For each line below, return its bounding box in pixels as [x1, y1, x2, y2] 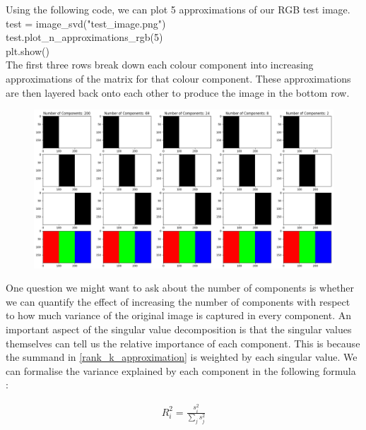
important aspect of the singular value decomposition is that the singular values [6, 321, 352, 336]
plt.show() [6, 43, 49, 58]
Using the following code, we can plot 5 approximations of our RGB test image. [6, 2, 350, 16]
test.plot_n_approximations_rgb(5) [6, 30, 163, 44]
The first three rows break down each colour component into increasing [6, 57, 314, 72]
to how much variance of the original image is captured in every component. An [6, 308, 352, 323]
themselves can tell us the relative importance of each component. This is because [6, 335, 360, 350]
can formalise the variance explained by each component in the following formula [6, 363, 356, 378]
